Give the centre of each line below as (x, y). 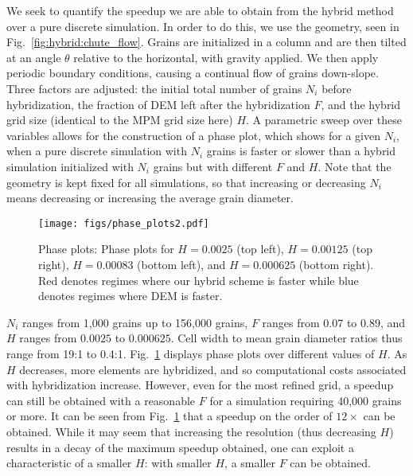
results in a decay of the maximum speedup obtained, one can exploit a (180, 447)
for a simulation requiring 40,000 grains (306, 400)
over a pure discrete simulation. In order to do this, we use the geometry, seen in (203, 26)
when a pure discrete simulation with (97, 151)
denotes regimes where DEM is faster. (131, 296)
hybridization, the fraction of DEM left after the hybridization (158, 104)
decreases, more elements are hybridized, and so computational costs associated (213, 369)
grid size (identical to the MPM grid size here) (120, 120)
